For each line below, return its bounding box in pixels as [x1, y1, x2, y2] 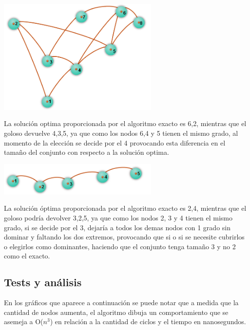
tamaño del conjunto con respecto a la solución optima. [4, 147, 169, 157]
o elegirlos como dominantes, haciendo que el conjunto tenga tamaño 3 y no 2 [4, 241, 236, 251]
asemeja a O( [4, 316, 43, 327]
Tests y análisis [4, 275, 82, 290]
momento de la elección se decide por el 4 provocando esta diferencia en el [4, 137, 226, 147]
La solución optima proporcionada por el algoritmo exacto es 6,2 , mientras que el [4, 118, 247, 128]
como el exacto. [4, 251, 50, 261]
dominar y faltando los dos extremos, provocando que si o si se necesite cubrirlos [4, 232, 245, 242]
